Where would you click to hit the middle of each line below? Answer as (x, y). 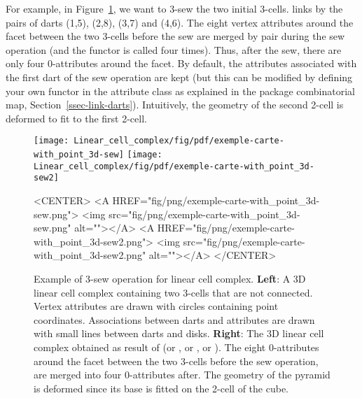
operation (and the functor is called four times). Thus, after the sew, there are (174, 49)
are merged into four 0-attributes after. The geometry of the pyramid (182, 375)
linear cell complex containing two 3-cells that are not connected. (173, 292)
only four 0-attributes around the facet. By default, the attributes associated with (181, 63)
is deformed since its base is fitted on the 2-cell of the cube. (161, 388)
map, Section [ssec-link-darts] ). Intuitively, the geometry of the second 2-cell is (175, 105)
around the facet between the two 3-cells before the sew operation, (176, 361)
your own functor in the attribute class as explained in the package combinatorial (180, 91)
